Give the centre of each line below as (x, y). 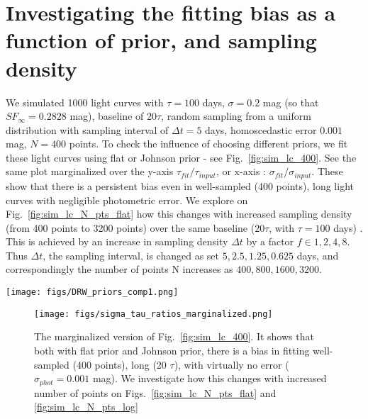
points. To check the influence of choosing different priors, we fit (208, 144)
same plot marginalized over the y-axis (90, 171)
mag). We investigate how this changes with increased (210, 378)
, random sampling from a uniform (236, 116)
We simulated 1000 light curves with (85, 102)
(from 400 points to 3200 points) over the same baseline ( (130, 227)
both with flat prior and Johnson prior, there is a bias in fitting (172, 350)
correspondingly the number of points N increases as (119, 269)
